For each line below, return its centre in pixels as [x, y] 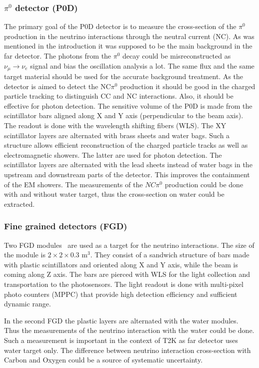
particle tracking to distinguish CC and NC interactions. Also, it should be [119, 96]
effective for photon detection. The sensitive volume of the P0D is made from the [128, 105]
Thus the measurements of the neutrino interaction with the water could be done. [129, 330]
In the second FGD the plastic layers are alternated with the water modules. [121, 320]
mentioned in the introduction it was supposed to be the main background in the [128, 46]
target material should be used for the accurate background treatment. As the [124, 76]
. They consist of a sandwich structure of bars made [170, 255]
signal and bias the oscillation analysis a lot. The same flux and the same [142, 65]
